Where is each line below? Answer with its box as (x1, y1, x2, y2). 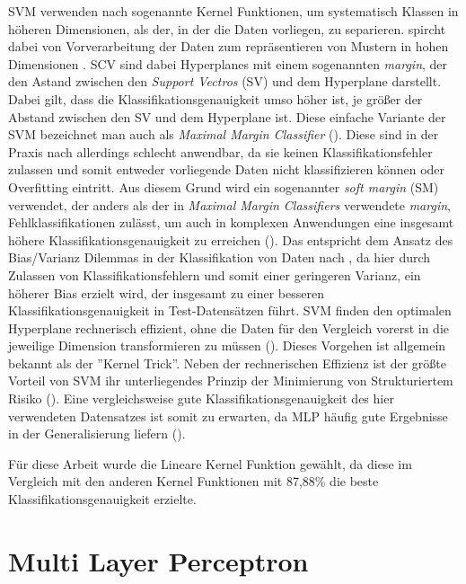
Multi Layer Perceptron (8, 542, 309, 579)
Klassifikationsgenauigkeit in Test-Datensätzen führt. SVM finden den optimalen (8, 301, 452, 320)
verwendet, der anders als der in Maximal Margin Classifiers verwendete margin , (8, 195, 451, 214)
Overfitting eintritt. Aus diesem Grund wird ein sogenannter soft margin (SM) (8, 177, 439, 196)
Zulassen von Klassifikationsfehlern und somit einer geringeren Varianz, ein (8, 265, 421, 284)
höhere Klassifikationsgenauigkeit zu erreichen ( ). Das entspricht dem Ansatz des (8, 230, 453, 249)
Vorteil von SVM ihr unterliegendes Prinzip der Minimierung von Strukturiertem (8, 371, 453, 390)
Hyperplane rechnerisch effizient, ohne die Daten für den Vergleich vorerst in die (8, 318, 450, 337)
